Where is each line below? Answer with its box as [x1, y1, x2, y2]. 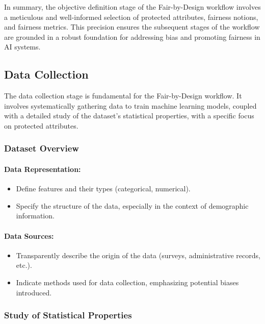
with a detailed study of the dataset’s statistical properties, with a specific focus [4, 110, 254, 121]
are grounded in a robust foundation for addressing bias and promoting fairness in [4, 31, 260, 42]
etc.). [16, 260, 32, 270]
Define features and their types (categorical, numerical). [16, 183, 191, 194]
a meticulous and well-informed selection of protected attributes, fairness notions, [4, 11, 258, 22]
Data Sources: [4, 230, 54, 241]
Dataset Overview [4, 142, 79, 155]
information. [16, 210, 55, 221]
